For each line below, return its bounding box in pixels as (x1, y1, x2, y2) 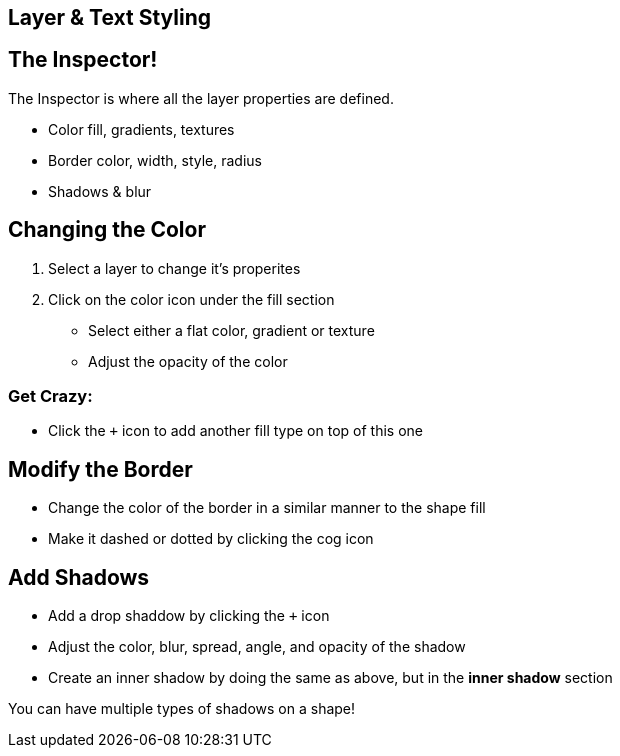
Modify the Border (8, 456, 193, 482)
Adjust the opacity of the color (88, 352, 288, 370)
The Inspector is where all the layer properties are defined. (8, 89, 394, 107)
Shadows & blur (48, 182, 152, 200)
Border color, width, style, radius (48, 151, 262, 169)
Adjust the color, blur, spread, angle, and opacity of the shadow (48, 638, 466, 656)
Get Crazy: (8, 386, 93, 407)
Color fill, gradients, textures (48, 120, 235, 138)
